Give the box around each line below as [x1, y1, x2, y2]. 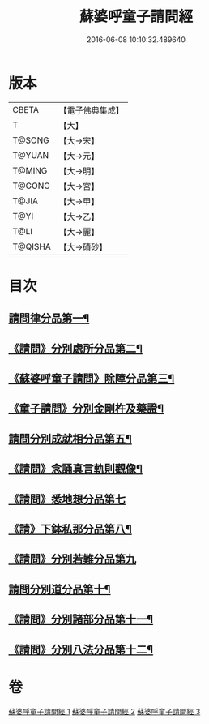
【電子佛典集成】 [58, 105, 124, 116]
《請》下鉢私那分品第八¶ [8, 522, 132, 536]
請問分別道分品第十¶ [8, 582, 111, 596]
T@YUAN [12, 149, 49, 161]
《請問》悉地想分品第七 [8, 492, 126, 506]
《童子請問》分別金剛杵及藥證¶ [8, 402, 164, 416]
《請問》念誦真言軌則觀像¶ [8, 462, 143, 476]
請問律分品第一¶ [8, 311, 90, 325]
